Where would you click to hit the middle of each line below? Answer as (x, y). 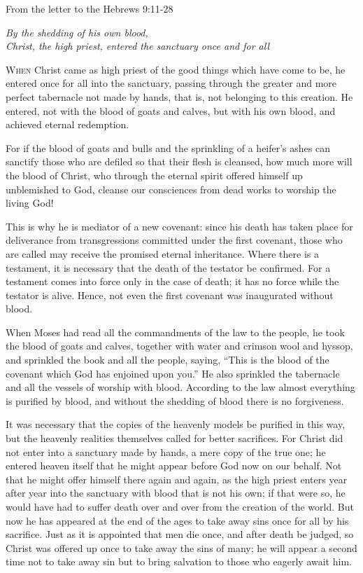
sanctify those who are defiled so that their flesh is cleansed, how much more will (179, 161)
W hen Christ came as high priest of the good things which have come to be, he (176, 69)
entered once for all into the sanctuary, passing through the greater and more (171, 83)
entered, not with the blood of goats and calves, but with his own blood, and (171, 110)
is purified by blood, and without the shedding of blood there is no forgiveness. (175, 400)
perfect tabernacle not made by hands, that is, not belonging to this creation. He (179, 96)
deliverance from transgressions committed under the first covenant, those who (174, 240)
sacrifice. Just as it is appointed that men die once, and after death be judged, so (180, 534)
